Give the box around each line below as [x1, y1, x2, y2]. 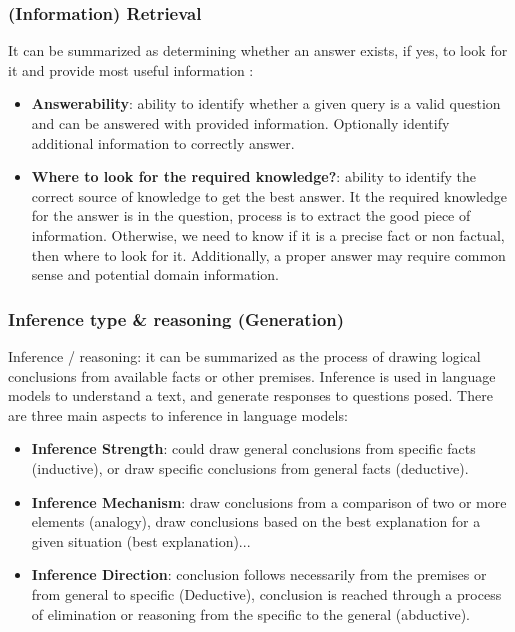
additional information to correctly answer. [31, 132, 295, 153]
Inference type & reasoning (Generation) [8, 306, 345, 331]
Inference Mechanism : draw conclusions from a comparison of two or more [31, 491, 507, 512]
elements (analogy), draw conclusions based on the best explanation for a [31, 511, 481, 532]
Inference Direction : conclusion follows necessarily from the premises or [31, 564, 487, 585]
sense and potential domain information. [31, 264, 279, 285]
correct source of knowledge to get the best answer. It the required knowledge [31, 185, 508, 206]
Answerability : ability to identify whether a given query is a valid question [31, 93, 501, 114]
